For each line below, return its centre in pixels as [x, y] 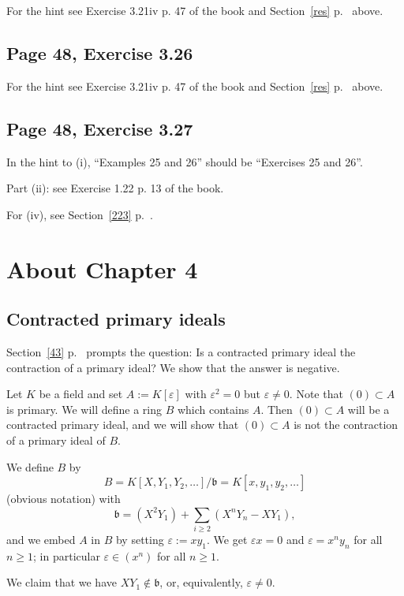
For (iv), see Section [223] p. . [80, 214]
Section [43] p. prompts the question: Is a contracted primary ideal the [181, 351]
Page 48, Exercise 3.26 [100, 52]
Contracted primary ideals [116, 319]
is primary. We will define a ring [84, 409]
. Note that [316, 394]
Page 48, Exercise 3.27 [100, 128]
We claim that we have [62, 582]
